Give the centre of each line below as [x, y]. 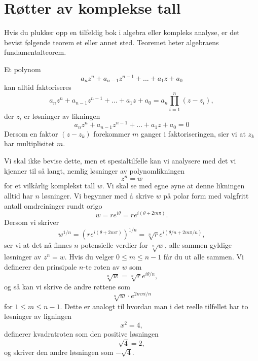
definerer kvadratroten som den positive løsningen [81, 334]
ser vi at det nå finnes [38, 245]
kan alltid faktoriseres [38, 87]
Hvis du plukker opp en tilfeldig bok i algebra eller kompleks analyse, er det [122, 32]
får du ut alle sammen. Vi [204, 257]
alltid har [19, 195]
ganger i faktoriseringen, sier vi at [193, 133]
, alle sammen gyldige [198, 245]
